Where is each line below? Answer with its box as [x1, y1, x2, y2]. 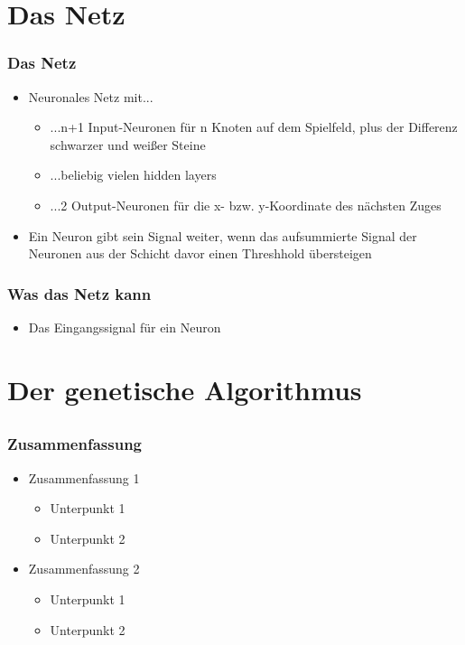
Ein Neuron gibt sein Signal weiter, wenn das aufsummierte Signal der [28, 226, 417, 245]
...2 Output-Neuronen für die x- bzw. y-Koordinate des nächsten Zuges [50, 195, 442, 214]
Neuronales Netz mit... [28, 87, 153, 106]
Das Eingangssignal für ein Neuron [28, 317, 221, 336]
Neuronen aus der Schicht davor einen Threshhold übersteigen [28, 244, 372, 263]
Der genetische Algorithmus [7, 370, 362, 407]
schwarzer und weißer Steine [50, 135, 206, 154]
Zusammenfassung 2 [28, 559, 140, 578]
